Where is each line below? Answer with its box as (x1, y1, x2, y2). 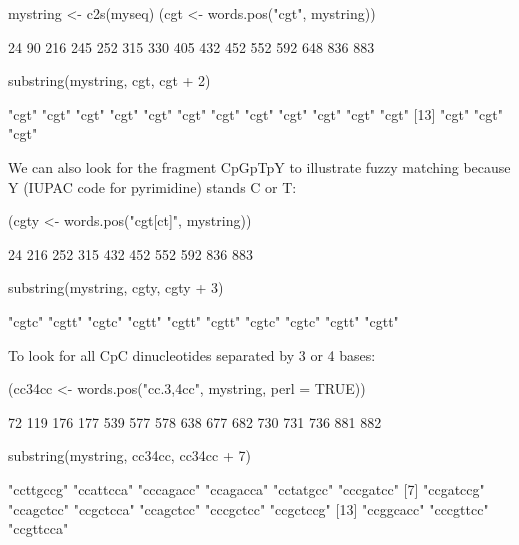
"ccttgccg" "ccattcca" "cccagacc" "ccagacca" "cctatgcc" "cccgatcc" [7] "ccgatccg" (8, 478, 485, 499)
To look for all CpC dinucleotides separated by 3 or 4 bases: (8, 344, 376, 365)
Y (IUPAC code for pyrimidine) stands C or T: (8, 176, 297, 197)
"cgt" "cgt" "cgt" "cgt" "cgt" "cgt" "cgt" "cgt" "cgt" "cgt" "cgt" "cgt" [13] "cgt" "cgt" (8, 103, 503, 124)
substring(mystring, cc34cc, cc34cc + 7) (8, 445, 251, 466)
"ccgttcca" (8, 518, 69, 539)
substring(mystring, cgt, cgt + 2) (8, 70, 211, 91)
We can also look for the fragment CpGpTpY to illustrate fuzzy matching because (8, 156, 511, 177)
